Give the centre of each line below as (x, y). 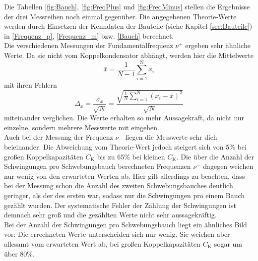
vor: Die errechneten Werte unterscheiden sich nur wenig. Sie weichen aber (117, 234)
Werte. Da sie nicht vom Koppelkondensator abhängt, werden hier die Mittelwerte (129, 55)
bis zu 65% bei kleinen (131, 156)
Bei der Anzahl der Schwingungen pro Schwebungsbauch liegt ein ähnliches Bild (126, 224)
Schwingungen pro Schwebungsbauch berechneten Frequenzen (97, 166)
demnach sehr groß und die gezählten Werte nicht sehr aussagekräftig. (110, 215)
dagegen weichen (228, 166)
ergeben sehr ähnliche (218, 45)
